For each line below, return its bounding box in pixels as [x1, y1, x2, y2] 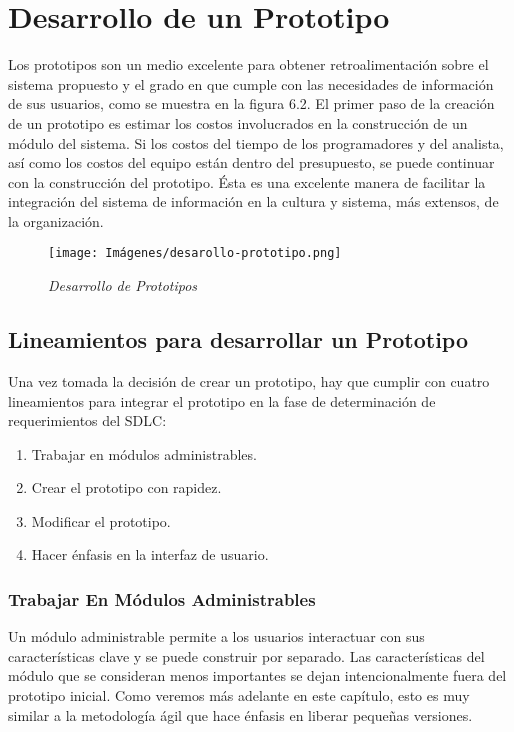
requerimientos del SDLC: [8, 410, 167, 431]
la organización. [8, 210, 104, 231]
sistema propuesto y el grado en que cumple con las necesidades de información [8, 73, 494, 94]
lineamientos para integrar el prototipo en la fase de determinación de [8, 390, 436, 411]
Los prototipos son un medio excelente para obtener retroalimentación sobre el [8, 54, 489, 75]
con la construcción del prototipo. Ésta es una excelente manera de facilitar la [8, 171, 486, 192]
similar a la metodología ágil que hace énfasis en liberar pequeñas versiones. [8, 704, 473, 725]
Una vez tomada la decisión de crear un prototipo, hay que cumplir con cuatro [8, 370, 490, 391]
